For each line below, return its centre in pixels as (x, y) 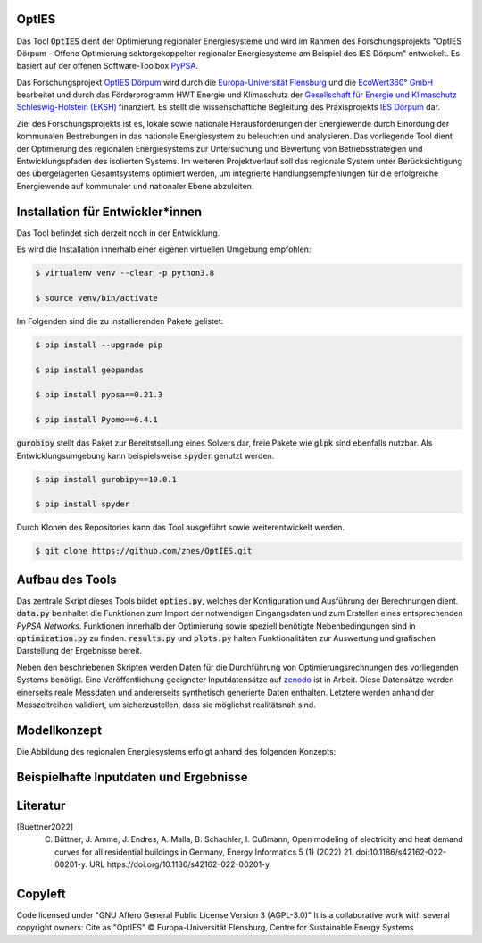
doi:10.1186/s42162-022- (401, 852)
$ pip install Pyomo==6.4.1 (96, 420)
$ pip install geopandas (90, 370)
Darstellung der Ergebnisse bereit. (79, 651)
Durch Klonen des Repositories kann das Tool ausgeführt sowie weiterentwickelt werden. (181, 528)
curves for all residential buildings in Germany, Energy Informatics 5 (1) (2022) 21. (204, 852)
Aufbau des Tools (66, 579)
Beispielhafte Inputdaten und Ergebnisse (132, 777)
